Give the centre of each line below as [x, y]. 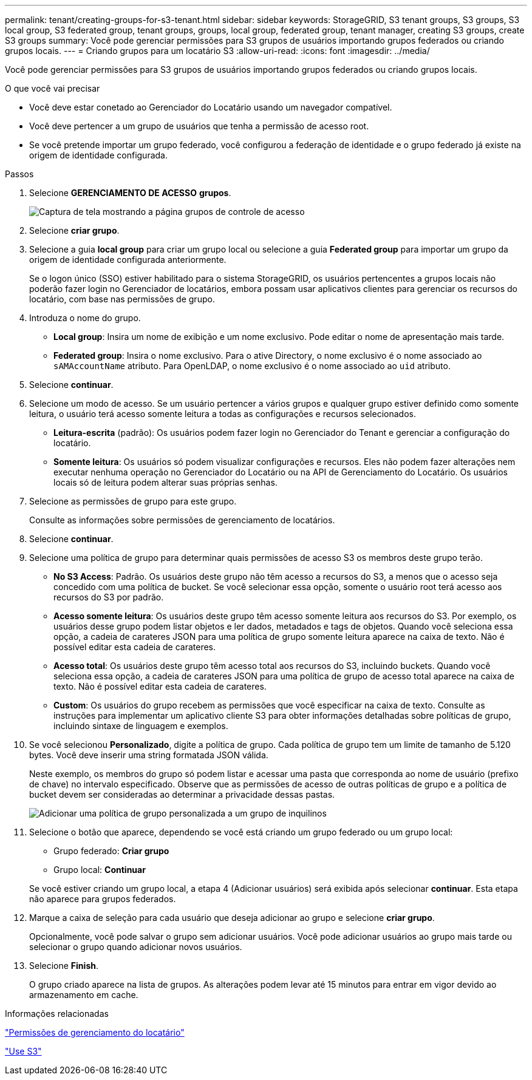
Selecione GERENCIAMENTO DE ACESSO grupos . [130, 193]
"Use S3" [23, 1051]
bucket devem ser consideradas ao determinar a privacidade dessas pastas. [182, 794]
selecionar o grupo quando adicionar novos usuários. [136, 947]
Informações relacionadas [57, 1014]
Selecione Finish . [64, 966]
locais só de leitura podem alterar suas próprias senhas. [165, 482]
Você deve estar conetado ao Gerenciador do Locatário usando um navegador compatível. [211, 107]
